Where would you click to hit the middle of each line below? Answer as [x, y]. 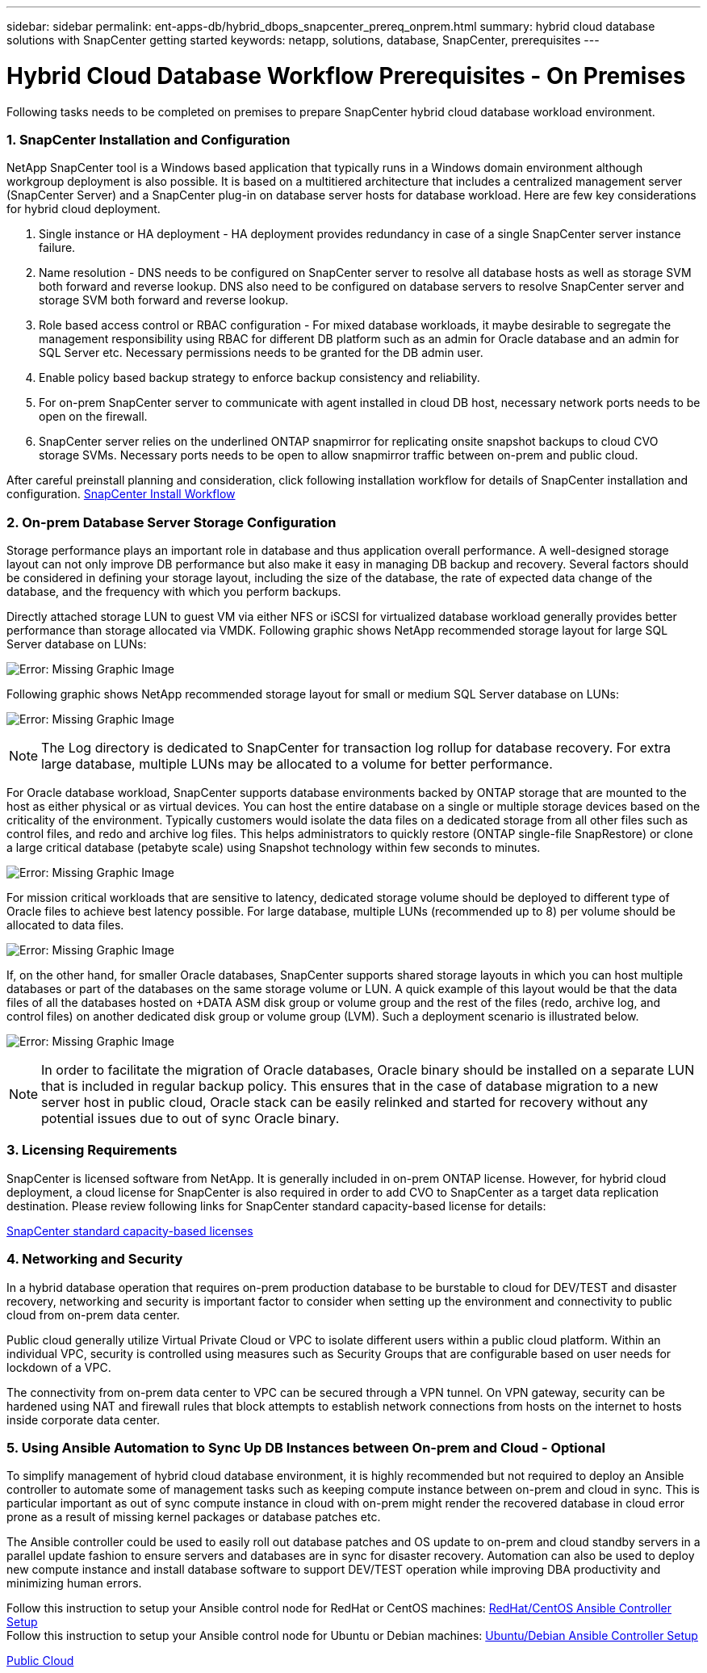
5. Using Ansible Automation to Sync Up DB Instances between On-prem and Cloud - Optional [306, 1447]
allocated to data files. [65, 925]
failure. [57, 248]
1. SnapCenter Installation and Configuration [149, 139]
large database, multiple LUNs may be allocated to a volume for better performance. [297, 764]
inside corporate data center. [83, 1419]
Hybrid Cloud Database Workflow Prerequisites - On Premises [346, 75]
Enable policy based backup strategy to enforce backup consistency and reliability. [259, 378]
